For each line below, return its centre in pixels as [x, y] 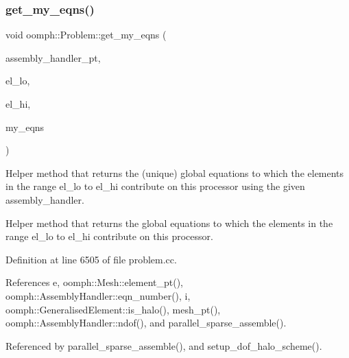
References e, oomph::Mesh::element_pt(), [94, 282]
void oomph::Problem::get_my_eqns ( [86, 35]
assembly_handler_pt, [53, 57]
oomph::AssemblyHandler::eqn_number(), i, [98, 295]
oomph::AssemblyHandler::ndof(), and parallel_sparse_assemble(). [146, 323]
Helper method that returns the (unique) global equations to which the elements [175, 172]
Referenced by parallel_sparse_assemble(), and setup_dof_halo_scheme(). [164, 345]
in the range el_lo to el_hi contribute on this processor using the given [155, 186]
